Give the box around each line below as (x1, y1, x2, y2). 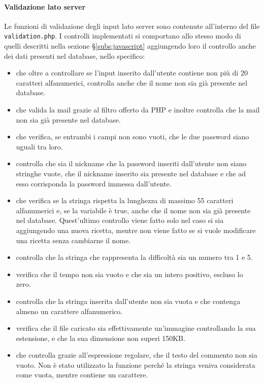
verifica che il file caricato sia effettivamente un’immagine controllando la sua (16, 323, 256, 333)
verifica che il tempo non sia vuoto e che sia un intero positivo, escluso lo (16, 269, 243, 279)
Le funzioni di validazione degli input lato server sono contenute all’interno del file (4, 20, 260, 31)
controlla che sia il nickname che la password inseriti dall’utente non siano (16, 158, 247, 169)
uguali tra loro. (16, 141, 63, 151)
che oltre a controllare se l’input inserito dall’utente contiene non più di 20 (16, 67, 248, 78)
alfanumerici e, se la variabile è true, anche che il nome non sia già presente (16, 205, 251, 215)
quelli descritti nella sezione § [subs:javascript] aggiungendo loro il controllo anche (4, 41, 256, 51)
